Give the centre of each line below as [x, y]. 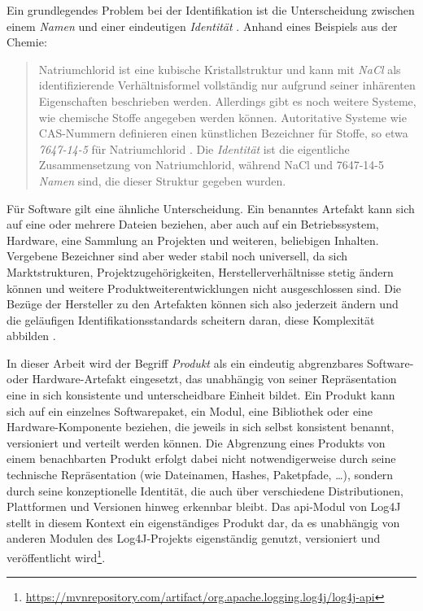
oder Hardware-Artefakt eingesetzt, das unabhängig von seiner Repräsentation [202, 379]
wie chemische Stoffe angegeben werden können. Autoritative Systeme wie [222, 117]
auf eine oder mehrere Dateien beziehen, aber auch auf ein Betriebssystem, [193, 224]
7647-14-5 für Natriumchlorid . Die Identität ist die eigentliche [194, 148]
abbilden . [31, 336]
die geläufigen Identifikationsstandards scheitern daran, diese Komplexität [191, 319]
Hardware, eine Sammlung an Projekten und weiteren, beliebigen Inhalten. [193, 240]
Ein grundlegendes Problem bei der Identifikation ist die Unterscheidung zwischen [211, 10]
